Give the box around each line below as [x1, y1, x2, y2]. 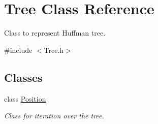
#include [4, 44, 33, 55]
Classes [4, 69, 43, 85]
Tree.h [44, 44, 64, 55]
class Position [4, 93, 46, 104]
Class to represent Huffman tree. [4, 27, 106, 38]
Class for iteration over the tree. [4, 110, 104, 121]
